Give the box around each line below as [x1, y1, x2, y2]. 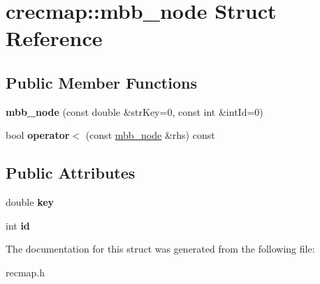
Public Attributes [6, 162, 136, 184]
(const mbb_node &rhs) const [85, 128, 215, 142]
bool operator [6, 128, 70, 142]
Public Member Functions [6, 71, 197, 93]
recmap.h [6, 264, 45, 279]
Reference [6, 24, 103, 52]
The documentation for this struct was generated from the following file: [6, 241, 315, 256]
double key [6, 195, 54, 209]
